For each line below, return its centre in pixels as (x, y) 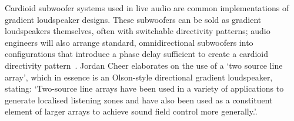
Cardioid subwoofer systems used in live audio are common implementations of (147, 8)
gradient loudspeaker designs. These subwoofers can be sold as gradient (133, 19)
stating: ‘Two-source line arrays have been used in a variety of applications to (144, 88)
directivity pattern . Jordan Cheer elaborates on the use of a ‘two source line (144, 65)
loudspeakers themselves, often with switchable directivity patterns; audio (138, 31)
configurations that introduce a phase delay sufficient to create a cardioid (136, 54)
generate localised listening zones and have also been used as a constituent (139, 100)
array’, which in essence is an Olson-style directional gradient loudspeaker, (139, 77)
